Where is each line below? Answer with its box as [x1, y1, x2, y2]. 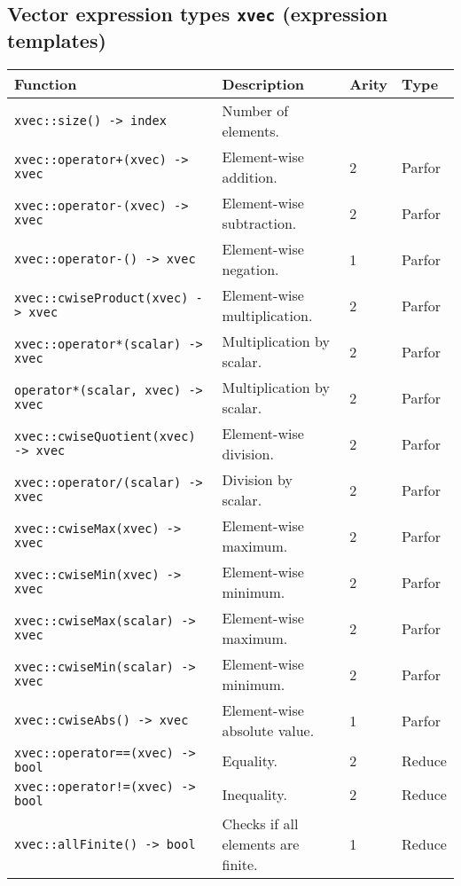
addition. [222, 167, 277, 188]
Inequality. [222, 783, 287, 804]
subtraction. [222, 213, 297, 234]
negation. [222, 259, 279, 280]
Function [14, 74, 77, 95]
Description [222, 74, 305, 95]
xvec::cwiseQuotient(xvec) [14, 429, 196, 444]
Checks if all [222, 813, 299, 835]
